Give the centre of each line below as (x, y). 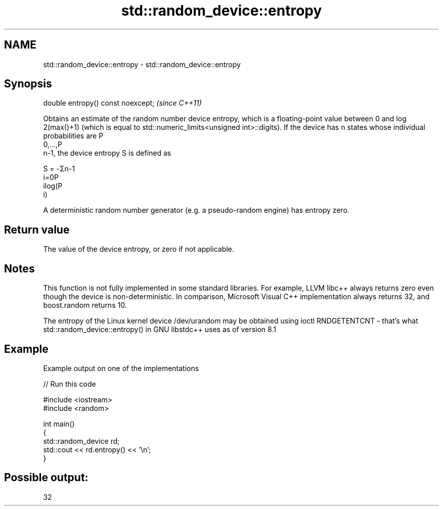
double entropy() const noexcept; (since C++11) (122, 103)
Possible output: (46, 478)
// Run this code (70, 384)
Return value (37, 229)
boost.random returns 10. (85, 305)
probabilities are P (73, 136)
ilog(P (53, 186)
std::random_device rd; (81, 441)
